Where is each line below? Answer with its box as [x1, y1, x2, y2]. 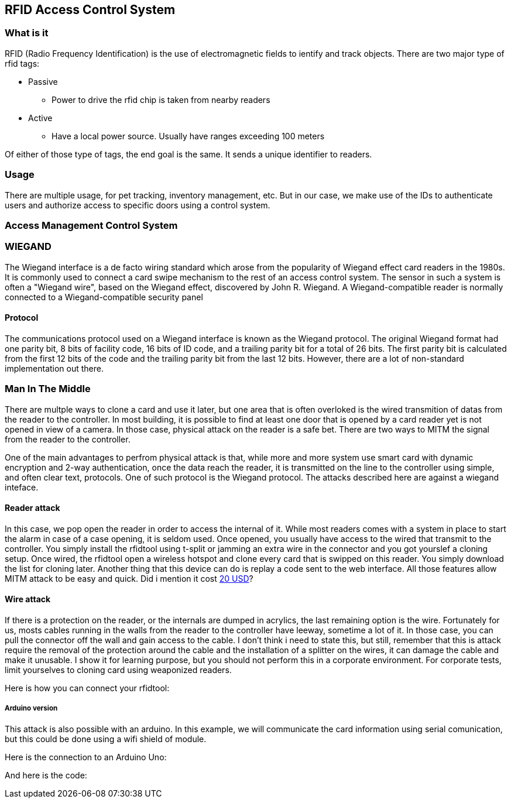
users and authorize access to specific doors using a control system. [5, 200, 270, 210]
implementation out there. [5, 363, 104, 373]
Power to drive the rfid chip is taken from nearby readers [52, 94, 270, 105]
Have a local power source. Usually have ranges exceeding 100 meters [52, 131, 325, 141]
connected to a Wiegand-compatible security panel [5, 291, 203, 302]
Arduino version [5, 704, 58, 713]
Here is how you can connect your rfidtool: [5, 683, 170, 694]
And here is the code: [5, 770, 87, 780]
